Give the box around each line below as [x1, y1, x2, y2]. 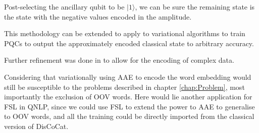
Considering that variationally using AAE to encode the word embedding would [4, 71, 251, 82]
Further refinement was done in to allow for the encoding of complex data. [4, 55, 234, 65]
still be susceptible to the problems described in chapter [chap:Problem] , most [4, 81, 245, 92]
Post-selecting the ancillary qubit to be [4, 2, 125, 12]
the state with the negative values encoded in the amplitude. [4, 11, 192, 22]
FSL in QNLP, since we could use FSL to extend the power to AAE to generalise [4, 101, 255, 111]
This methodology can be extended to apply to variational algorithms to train [4, 28, 245, 39]
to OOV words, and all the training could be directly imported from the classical [4, 111, 254, 121]
